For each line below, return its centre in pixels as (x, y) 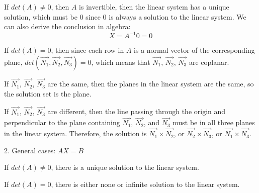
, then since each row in (88, 50)
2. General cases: (30, 150)
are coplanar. (209, 62)
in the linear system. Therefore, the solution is (75, 133)
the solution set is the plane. (48, 93)
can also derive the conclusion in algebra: (67, 26)
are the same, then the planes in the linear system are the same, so (151, 84)
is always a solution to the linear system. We (178, 16)
